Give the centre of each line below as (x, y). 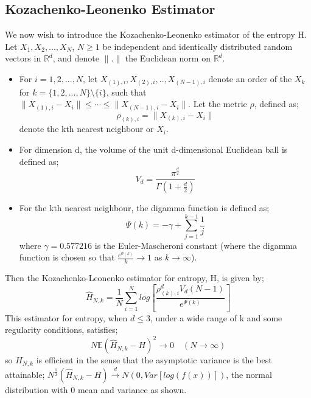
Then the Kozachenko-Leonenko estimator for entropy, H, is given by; (135, 278)
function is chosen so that (67, 257)
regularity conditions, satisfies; (61, 330)
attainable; (25, 374)
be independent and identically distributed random (197, 46)
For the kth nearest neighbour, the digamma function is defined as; (144, 208)
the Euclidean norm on (168, 58)
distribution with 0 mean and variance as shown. (96, 389)
